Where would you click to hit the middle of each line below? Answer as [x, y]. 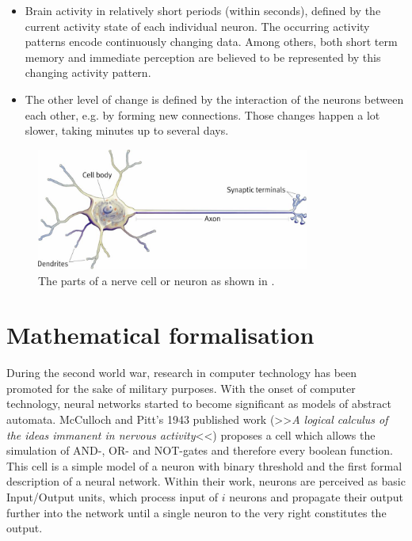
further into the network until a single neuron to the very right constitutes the [196, 512]
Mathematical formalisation [160, 335]
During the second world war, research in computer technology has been [182, 373]
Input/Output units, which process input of [113, 497]
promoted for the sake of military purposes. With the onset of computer [181, 388]
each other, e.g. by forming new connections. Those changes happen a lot [202, 114]
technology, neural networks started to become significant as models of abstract [199, 404]
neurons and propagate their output [316, 497]
